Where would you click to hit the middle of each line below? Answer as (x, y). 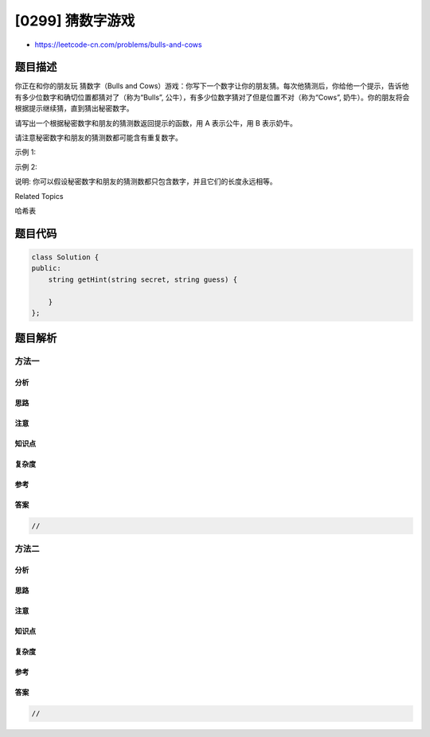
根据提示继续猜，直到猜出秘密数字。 (74, 108)
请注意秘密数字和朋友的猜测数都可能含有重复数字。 (98, 138)
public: (46, 268)
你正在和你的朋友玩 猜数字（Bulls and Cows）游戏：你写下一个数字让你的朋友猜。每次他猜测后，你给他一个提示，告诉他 (212, 86)
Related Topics (39, 196)
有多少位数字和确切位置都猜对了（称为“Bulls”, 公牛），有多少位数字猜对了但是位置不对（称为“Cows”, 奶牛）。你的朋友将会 (212, 97)
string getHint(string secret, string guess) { (143, 279)
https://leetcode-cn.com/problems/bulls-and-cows (118, 45)
